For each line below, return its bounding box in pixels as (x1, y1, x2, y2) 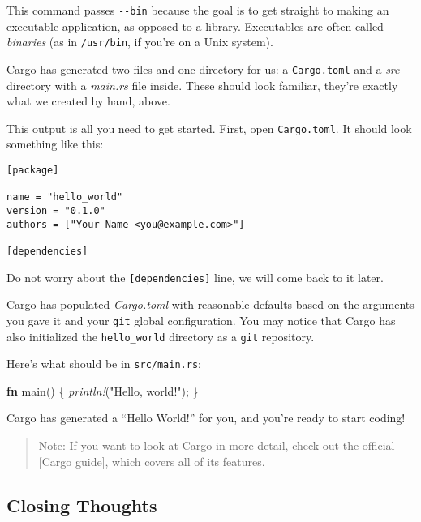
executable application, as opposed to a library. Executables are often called (6, 17, 384, 34)
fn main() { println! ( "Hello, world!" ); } (6, 382, 199, 399)
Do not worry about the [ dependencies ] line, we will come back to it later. (6, 268, 384, 285)
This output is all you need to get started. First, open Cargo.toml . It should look (6, 119, 412, 136)
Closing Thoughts (6, 492, 157, 517)
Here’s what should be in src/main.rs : (6, 355, 201, 372)
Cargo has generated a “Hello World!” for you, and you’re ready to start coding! (6, 409, 406, 426)
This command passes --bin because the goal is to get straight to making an (6, 2, 389, 18)
